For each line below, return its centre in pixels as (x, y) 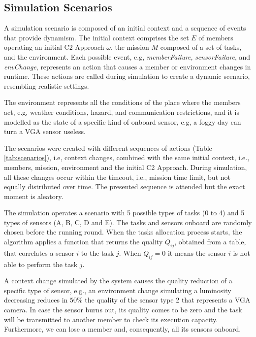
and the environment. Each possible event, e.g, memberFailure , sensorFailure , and (127, 56)
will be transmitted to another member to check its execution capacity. (111, 319)
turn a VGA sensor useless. (45, 131)
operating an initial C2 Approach (54, 47)
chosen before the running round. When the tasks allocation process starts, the (123, 232)
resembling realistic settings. (47, 85)
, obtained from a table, (210, 242)
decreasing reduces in (36, 300)
